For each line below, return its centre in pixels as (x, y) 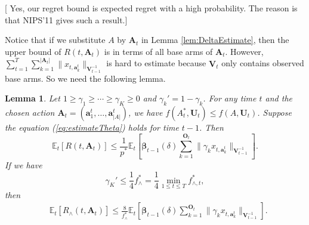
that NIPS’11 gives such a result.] (66, 19)
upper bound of (33, 51)
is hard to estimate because (156, 63)
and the (279, 98)
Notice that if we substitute (55, 40)
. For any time (230, 98)
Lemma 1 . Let (33, 98)
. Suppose (274, 112)
